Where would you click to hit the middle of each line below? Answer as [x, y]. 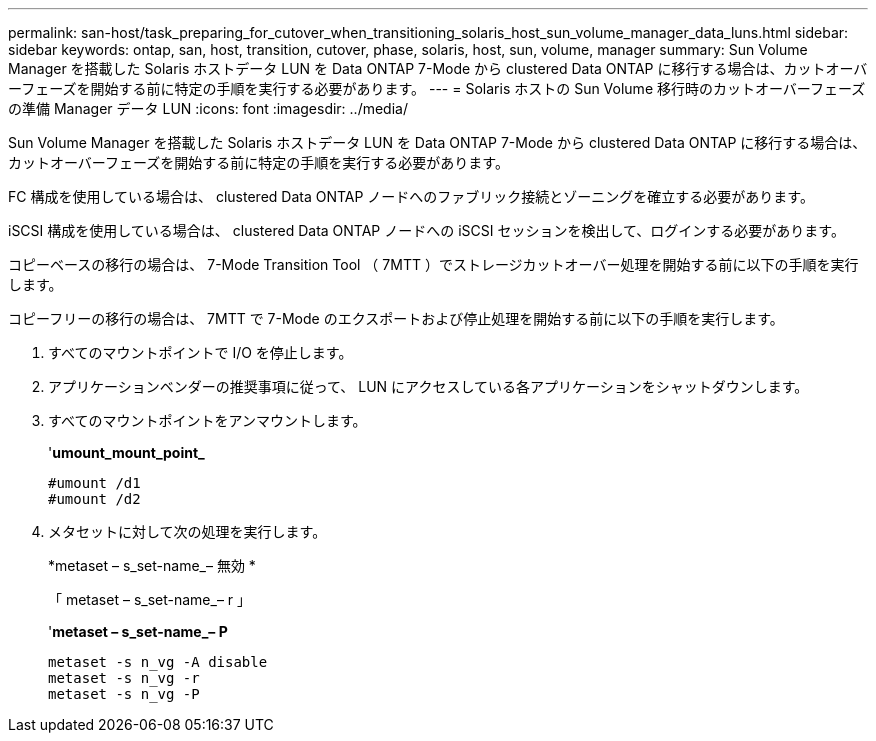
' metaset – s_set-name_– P [138, 631]
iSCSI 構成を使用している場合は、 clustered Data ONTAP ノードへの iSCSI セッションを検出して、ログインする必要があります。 [426, 230]
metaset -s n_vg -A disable [158, 662]
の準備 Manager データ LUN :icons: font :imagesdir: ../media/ [208, 108]
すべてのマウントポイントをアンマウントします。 [207, 420]
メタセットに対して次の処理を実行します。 [187, 531]
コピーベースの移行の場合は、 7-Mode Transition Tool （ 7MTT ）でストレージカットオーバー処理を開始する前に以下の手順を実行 [433, 264]
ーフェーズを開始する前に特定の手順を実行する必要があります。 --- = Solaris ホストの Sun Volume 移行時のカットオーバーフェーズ [437, 88]
